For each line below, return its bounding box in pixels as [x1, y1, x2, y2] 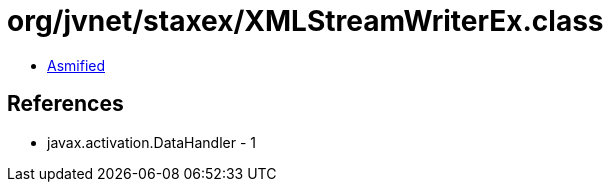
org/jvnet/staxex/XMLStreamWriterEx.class [7, 4, 604, 38]
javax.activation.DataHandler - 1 [47, 133, 256, 151]
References [7, 91, 124, 117]
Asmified [47, 56, 106, 74]
